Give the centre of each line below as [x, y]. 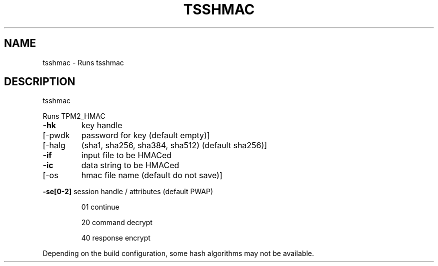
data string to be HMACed [130, 165]
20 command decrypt [117, 223]
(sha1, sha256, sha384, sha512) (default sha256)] [174, 145]
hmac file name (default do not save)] [152, 175]
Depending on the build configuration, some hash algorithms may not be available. [178, 254]
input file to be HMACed [126, 155]
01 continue [100, 207]
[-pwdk [56, 135]
